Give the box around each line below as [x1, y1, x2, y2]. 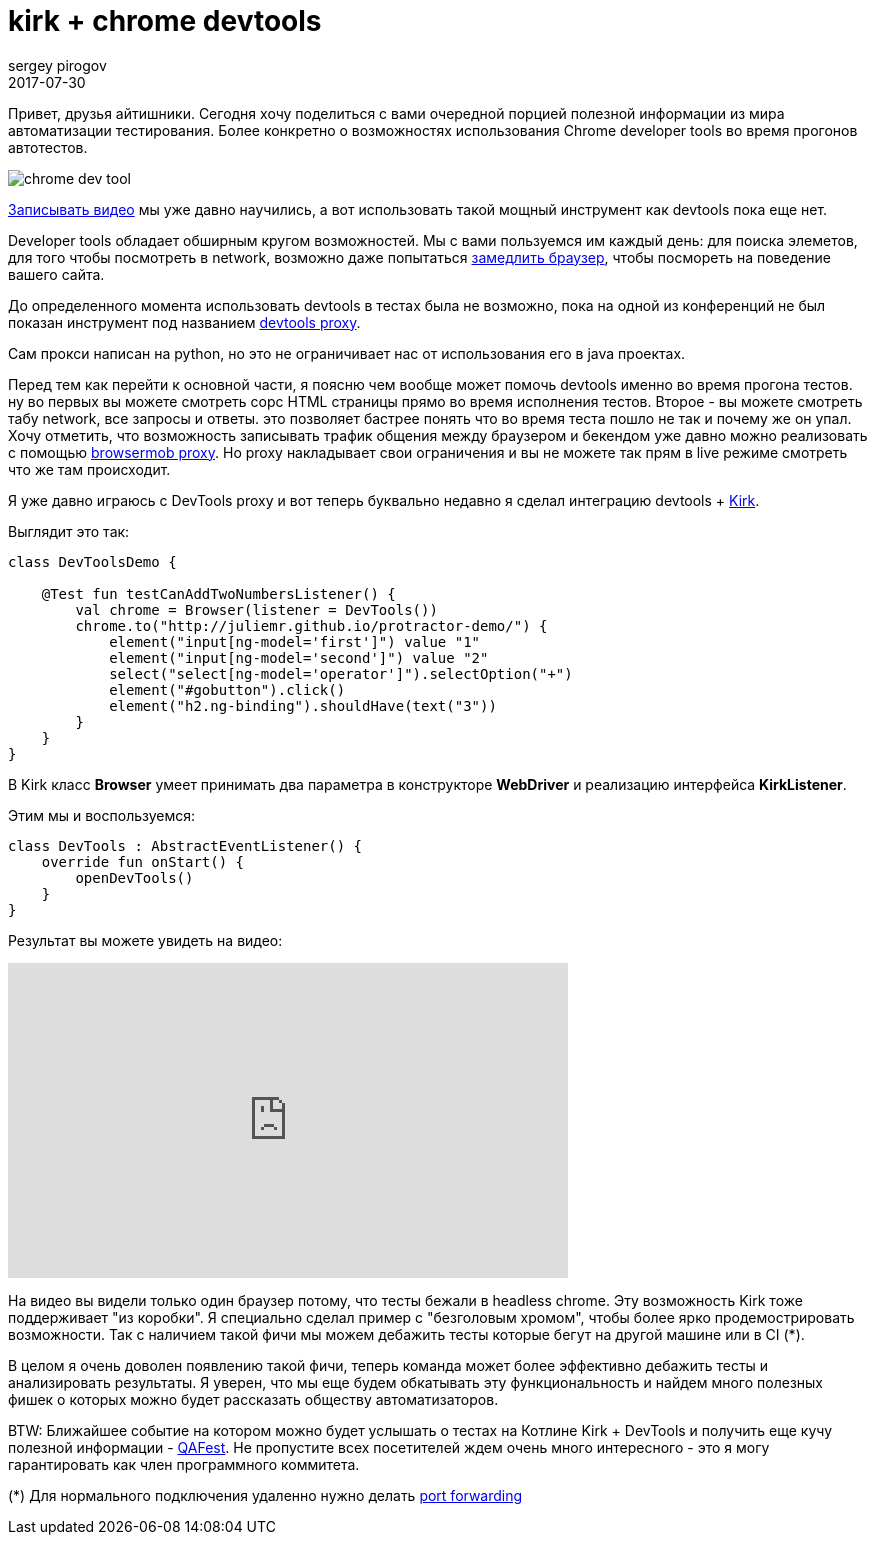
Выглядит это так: [8, 522, 130, 540]
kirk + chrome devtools [8, 4, 322, 38]
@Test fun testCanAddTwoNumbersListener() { [41, 585, 396, 602]
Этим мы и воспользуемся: [8, 806, 196, 824]
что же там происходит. [8, 460, 171, 478]
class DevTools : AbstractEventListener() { [8, 837, 363, 854]
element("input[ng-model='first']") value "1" [109, 633, 481, 650]
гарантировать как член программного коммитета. [8, 1455, 360, 1473]
